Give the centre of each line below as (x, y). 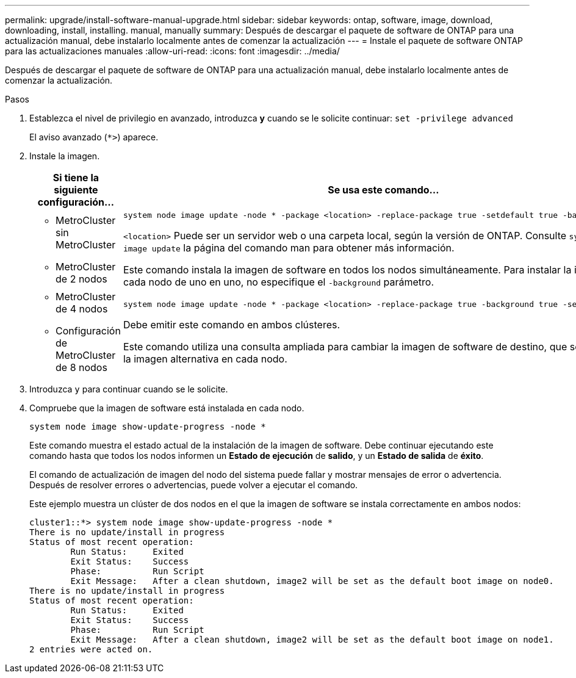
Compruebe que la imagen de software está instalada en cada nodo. (167, 408)
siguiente (76, 190)
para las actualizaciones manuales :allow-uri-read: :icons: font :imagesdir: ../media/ (172, 51)
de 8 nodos (81, 367)
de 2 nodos (81, 279)
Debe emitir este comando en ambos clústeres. (232, 324)
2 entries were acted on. (91, 649)
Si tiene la (76, 178)
